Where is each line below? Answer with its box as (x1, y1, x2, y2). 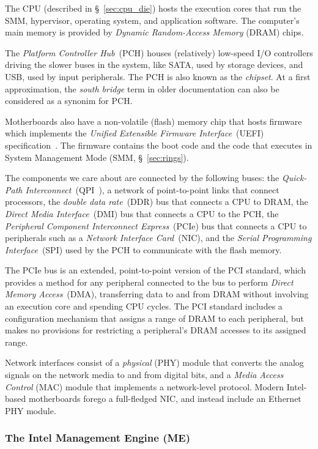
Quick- (281, 171, 307, 184)
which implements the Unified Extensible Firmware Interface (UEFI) (5, 127, 264, 139)
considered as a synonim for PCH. (5, 94, 133, 107)
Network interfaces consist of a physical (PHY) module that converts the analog (5, 356, 304, 369)
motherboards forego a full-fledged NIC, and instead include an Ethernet (28, 392, 301, 405)
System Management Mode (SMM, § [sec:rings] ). (5, 150, 189, 163)
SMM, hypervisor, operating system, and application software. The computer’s (5, 13, 300, 26)
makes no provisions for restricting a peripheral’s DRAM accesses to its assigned (5, 324, 306, 336)
